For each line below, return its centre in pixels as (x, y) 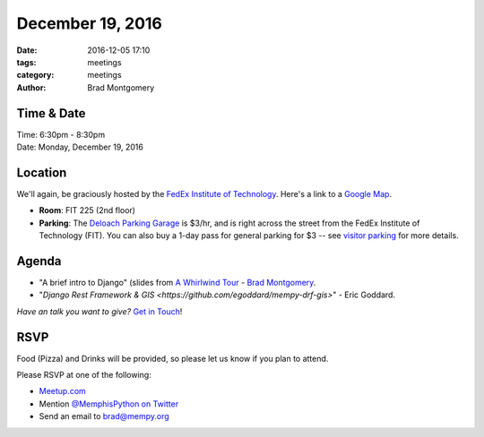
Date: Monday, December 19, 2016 (80, 147)
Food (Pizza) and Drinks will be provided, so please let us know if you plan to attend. (173, 358)
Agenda (39, 261)
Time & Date (51, 113)
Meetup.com (63, 391)
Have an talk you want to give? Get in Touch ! (99, 311)
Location (42, 172)
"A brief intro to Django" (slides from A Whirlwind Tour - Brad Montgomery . (177, 283)
